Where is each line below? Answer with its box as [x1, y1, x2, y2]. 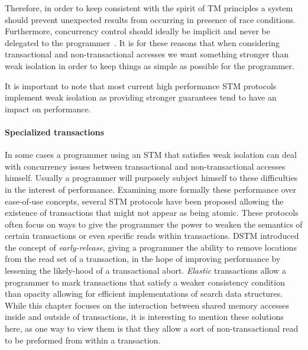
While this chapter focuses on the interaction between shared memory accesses [5, 299, 289, 311]
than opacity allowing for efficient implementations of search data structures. [5, 287, 283, 300]
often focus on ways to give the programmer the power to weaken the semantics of [5, 218, 303, 230]
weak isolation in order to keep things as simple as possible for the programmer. [5, 59, 294, 72]
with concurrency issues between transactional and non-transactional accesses [5, 160, 286, 172]
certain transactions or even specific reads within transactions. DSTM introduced [5, 229, 299, 242]
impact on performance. [5, 102, 91, 115]
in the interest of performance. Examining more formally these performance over [5, 183, 296, 195]
